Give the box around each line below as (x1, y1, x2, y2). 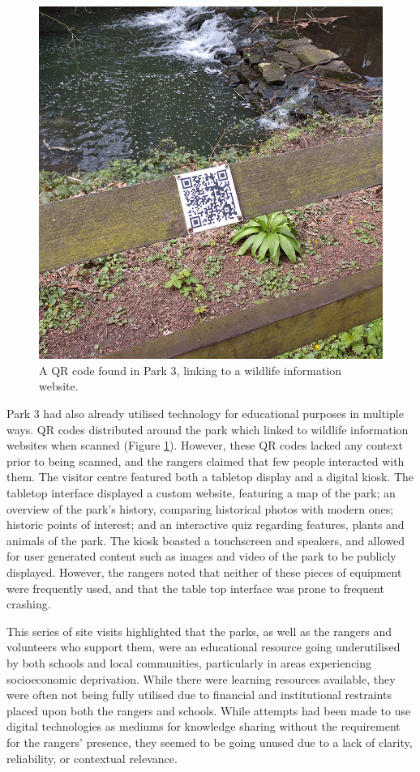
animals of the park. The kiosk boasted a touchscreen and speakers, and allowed (6, 531, 405, 548)
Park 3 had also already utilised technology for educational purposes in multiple (6, 405, 404, 422)
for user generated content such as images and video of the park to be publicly (6, 548, 396, 565)
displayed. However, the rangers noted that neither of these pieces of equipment (6, 564, 402, 580)
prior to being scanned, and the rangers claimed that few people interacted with (6, 452, 405, 469)
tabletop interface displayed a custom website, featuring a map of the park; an (6, 484, 396, 501)
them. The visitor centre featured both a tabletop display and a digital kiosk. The (6, 468, 414, 485)
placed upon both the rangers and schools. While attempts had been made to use (6, 702, 411, 719)
